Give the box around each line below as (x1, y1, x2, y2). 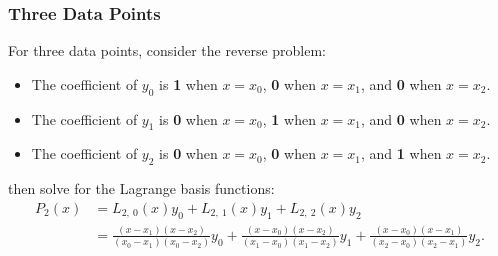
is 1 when (159, 73, 218, 94)
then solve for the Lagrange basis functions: (8, 178, 275, 199)
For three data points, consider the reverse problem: (8, 40, 326, 61)
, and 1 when (361, 143, 442, 164)
